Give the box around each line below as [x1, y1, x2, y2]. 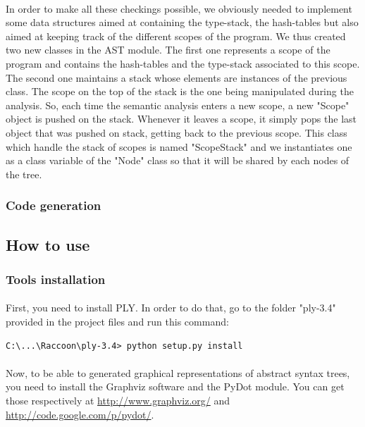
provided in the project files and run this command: [6, 314, 229, 328]
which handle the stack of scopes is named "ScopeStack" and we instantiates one [6, 139, 352, 154]
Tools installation [6, 270, 106, 287]
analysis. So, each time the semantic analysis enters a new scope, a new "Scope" [6, 97, 349, 112]
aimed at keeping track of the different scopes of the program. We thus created [6, 28, 346, 43]
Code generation [6, 197, 101, 214]
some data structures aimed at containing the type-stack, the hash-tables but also [6, 15, 359, 30]
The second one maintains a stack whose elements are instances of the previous [6, 70, 347, 85]
